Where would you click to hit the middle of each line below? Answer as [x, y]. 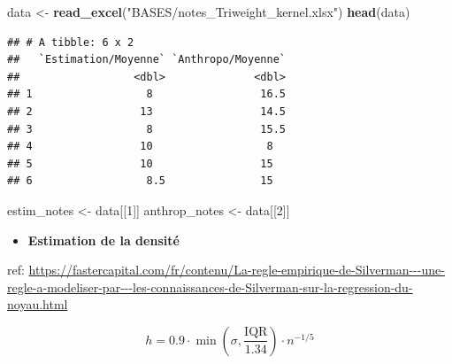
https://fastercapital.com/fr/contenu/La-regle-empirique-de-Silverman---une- [237, 270]
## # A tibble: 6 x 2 [71, 42]
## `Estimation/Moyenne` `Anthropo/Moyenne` [146, 60]
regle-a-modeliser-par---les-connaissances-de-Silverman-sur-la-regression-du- [210, 287]
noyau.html [38, 304]
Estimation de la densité [103, 240]
